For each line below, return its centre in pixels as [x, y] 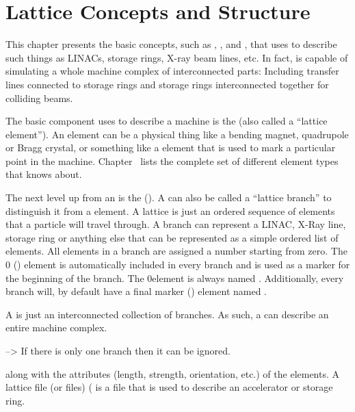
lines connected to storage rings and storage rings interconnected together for [167, 84]
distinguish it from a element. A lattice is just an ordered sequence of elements [170, 210]
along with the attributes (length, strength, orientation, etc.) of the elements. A [173, 373]
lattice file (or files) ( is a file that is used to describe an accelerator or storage [169, 387]
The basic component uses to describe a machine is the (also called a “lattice [167, 121]
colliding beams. [39, 98]
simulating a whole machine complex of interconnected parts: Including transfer [172, 71]
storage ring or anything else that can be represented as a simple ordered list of [172, 237]
